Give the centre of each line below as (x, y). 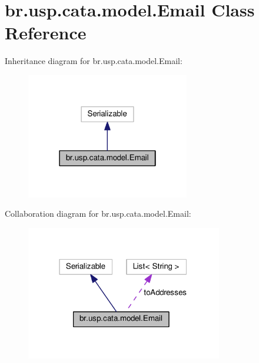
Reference (46, 33)
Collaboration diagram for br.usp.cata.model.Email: (98, 214)
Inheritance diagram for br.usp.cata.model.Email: (94, 61)
